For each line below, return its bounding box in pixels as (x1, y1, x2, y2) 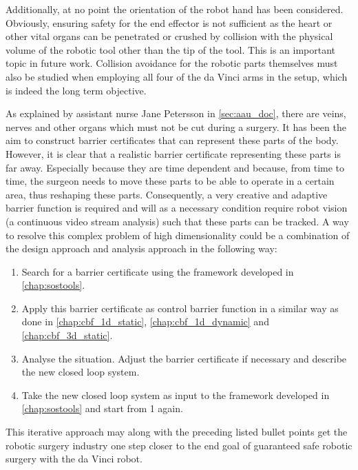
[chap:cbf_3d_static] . (21, 328, 113, 343)
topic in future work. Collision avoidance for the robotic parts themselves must (6, 56, 338, 70)
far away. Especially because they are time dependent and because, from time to (6, 160, 345, 174)
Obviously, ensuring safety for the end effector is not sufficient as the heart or (6, 15, 333, 30)
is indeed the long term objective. (6, 83, 147, 97)
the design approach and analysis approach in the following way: (6, 241, 277, 256)
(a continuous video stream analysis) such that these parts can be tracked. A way (6, 214, 349, 228)
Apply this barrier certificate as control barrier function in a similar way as (21, 300, 339, 315)
